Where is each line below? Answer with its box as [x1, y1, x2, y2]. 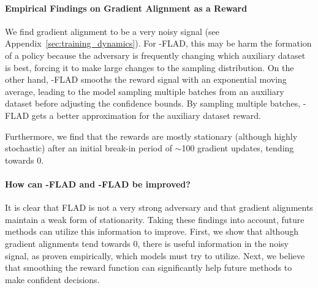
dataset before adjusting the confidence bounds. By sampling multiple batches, [5, 97, 301, 110]
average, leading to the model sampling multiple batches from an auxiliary [5, 85, 284, 97]
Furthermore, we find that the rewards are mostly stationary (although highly [5, 129, 298, 142]
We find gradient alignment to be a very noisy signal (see [5, 25, 219, 37]
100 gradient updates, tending [181, 142, 294, 154]
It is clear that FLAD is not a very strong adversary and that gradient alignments [5, 201, 313, 214]
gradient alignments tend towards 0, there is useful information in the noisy [5, 237, 289, 249]
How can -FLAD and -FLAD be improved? [5, 177, 191, 190]
